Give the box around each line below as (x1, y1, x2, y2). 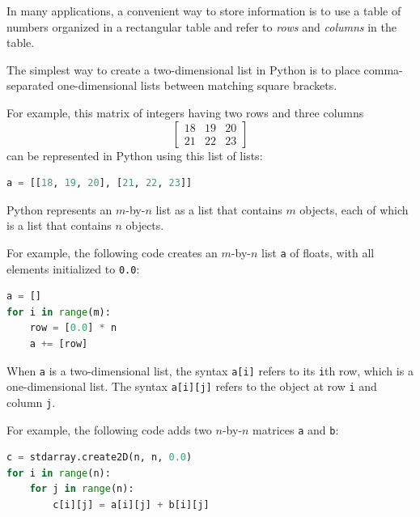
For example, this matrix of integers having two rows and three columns (6, 104, 364, 121)
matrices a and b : (252, 421, 339, 438)
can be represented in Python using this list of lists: (6, 146, 263, 163)
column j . (6, 393, 56, 410)
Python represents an (6, 201, 112, 218)
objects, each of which (299, 201, 409, 218)
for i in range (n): (6, 467, 111, 479)
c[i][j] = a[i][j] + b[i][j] (53, 499, 210, 511)
